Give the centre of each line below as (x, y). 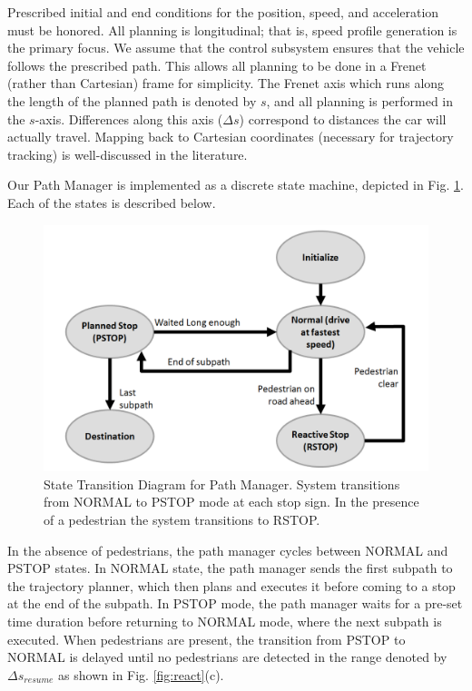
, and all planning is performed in (360, 100)
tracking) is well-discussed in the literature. (128, 154)
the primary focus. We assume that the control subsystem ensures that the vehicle (236, 48)
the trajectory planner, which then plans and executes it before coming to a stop (231, 585)
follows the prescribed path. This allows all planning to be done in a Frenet (217, 65)
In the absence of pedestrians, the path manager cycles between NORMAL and (228, 550)
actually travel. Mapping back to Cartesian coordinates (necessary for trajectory (231, 137)
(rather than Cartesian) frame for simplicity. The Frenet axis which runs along (226, 83)
